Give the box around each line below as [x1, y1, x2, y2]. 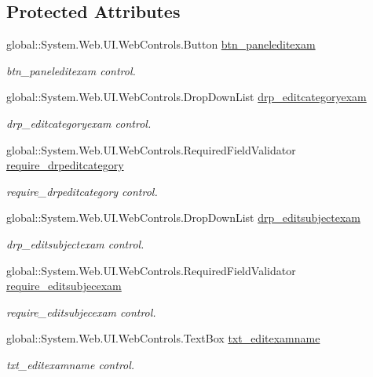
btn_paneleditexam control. [6, 62, 136, 78]
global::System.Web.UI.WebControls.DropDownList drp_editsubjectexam [6, 209, 361, 226]
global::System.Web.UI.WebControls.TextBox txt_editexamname [6, 330, 320, 346]
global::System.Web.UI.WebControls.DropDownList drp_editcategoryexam [6, 89, 367, 105]
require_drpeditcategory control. [6, 183, 158, 199]
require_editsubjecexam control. [6, 303, 156, 320]
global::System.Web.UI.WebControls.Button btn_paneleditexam [6, 36, 316, 53]
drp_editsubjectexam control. [6, 235, 144, 252]
